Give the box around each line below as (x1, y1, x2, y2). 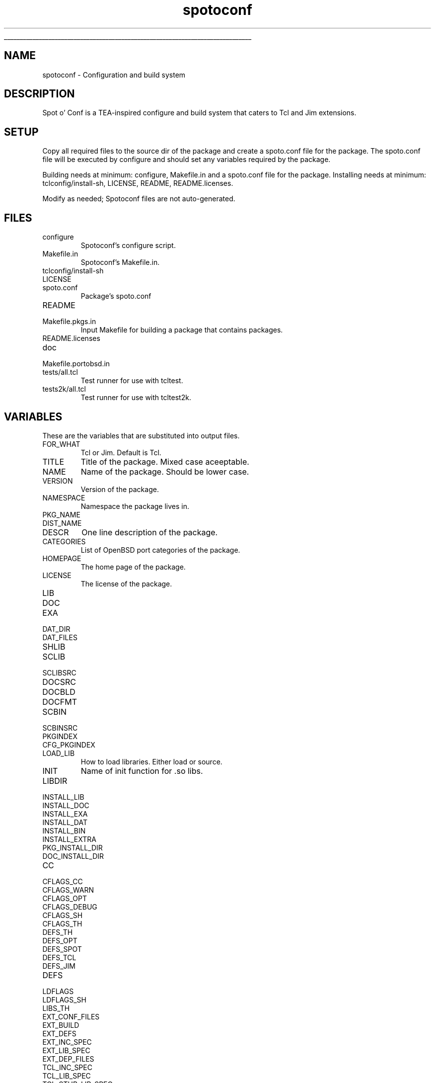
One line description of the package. (81, 527, 218, 537)
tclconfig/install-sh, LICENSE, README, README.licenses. (42, 179, 233, 188)
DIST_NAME (42, 518, 82, 527)
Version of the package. (80, 485, 159, 494)
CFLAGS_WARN (42, 885, 94, 894)
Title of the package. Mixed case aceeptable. (80, 456, 249, 467)
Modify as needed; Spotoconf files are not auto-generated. (42, 194, 235, 203)
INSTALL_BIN (42, 826, 86, 835)
